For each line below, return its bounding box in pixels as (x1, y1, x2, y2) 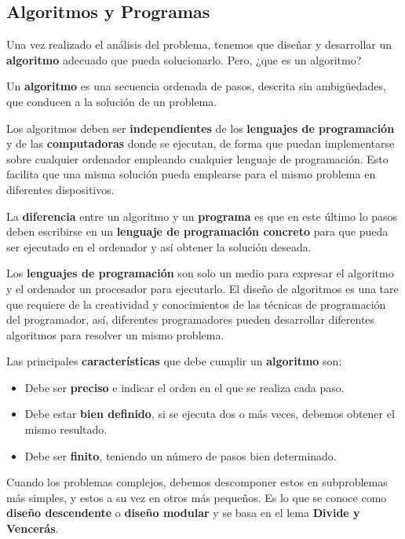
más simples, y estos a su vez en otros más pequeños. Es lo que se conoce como (6, 489, 387, 505)
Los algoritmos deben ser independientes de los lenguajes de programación (6, 119, 395, 136)
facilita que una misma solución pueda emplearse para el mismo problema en (6, 166, 376, 182)
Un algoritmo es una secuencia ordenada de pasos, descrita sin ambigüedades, (6, 78, 386, 94)
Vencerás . (6, 520, 59, 537)
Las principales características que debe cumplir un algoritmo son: (6, 353, 342, 369)
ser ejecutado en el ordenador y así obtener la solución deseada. (6, 238, 312, 255)
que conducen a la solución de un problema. (6, 93, 217, 109)
